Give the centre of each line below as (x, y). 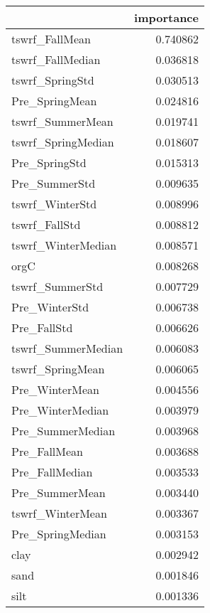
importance (166, 17)
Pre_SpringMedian (59, 534)
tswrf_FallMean (51, 39)
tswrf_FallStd (46, 224)
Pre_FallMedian (52, 472)
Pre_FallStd (42, 327)
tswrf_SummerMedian (67, 348)
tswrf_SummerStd (57, 286)
